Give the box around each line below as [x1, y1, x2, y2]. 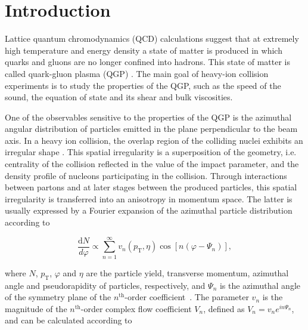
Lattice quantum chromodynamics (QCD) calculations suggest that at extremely [5, 32, 299, 45]
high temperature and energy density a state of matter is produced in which [5, 44, 282, 56]
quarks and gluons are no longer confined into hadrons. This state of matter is [5, 55, 291, 68]
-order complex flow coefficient [80, 302, 192, 314]
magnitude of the [5, 302, 67, 314]
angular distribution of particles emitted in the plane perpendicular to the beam [5, 122, 298, 135]
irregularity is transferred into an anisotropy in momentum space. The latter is [5, 192, 293, 205]
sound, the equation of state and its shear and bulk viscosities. [5, 91, 233, 103]
